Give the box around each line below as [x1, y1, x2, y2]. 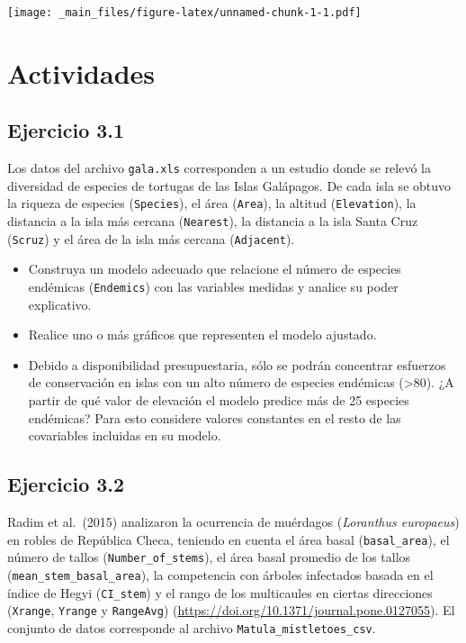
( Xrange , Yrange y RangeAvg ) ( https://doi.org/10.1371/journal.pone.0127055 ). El [7, 601, 455, 620]
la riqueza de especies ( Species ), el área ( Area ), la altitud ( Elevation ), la [7, 194, 417, 213]
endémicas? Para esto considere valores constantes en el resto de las [28, 408, 401, 427]
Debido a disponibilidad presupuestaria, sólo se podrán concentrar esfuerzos [28, 355, 446, 374]
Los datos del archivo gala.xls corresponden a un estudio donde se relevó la [7, 158, 432, 177]
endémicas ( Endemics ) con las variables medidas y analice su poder [28, 277, 399, 296]
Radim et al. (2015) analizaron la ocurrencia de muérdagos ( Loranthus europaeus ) [7, 512, 460, 531]
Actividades [7, 54, 156, 91]
